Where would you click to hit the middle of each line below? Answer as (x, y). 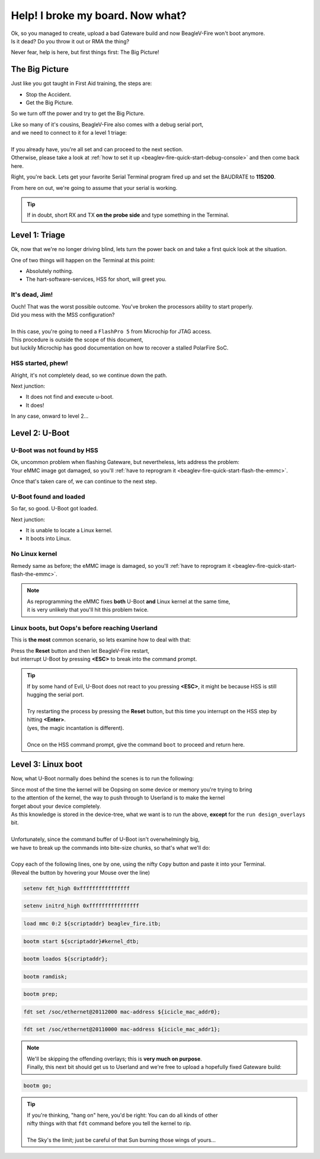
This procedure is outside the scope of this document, (77, 340)
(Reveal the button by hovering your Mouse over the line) (81, 872)
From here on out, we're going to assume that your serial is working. (94, 188)
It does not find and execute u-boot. (70, 397)
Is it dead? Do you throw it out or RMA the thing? (70, 41)
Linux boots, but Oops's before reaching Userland (84, 628)
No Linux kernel (34, 554)
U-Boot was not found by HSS (55, 450)
